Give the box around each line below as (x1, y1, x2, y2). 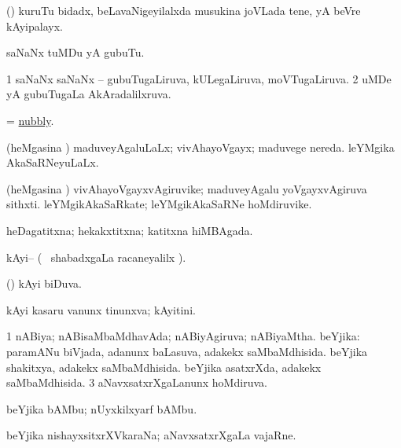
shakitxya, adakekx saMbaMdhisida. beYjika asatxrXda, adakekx (6, 358, 322, 375)
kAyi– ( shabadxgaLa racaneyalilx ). (6, 248, 186, 265)
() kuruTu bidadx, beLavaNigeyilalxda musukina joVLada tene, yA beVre (6, 2, 361, 18)
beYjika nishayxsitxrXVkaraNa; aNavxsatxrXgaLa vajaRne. (6, 427, 296, 443)
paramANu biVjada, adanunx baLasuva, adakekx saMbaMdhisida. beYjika (6, 343, 368, 359)
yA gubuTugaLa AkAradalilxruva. (6, 86, 171, 102)
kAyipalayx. (6, 17, 63, 34)
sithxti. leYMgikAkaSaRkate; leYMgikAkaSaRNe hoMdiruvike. (6, 196, 312, 212)
